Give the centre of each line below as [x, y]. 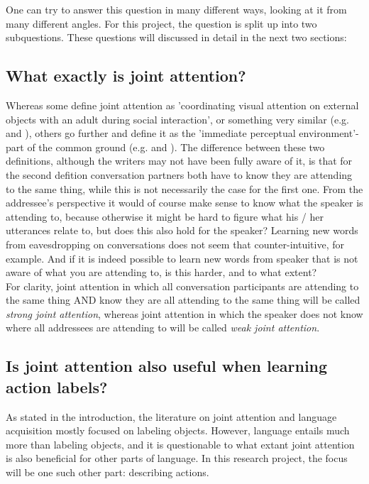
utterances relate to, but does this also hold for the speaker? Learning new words [182, 230]
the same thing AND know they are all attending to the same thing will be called [183, 300]
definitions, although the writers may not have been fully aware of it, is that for [179, 161]
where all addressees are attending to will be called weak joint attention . [163, 328]
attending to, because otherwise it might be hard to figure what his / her [165, 216]
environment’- [329, 133]
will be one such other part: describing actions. [108, 472]
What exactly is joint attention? [126, 76]
